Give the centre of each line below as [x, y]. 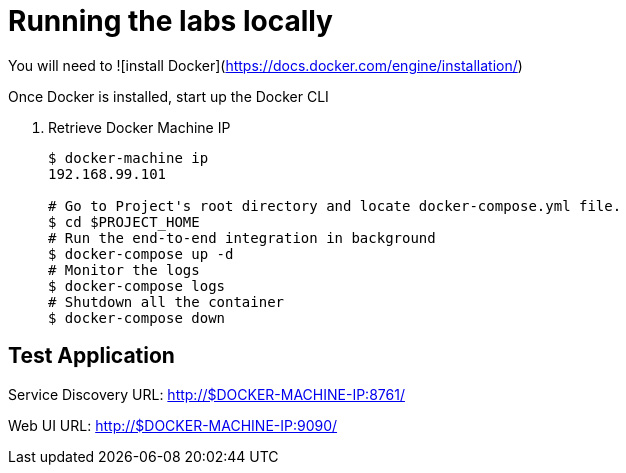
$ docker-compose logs [137, 285]
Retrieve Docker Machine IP [139, 127]
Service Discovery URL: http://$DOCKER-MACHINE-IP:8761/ [206, 394]
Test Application [91, 356]
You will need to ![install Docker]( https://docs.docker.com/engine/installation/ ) [265, 65]
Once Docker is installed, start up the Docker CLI [168, 96]
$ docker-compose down [137, 317]
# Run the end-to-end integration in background [242, 237]
